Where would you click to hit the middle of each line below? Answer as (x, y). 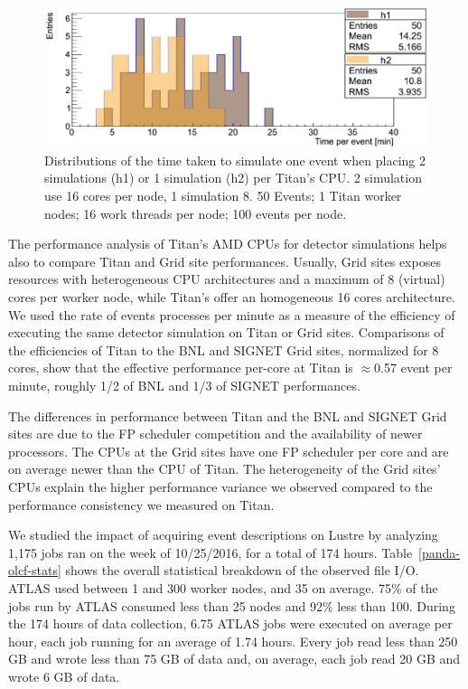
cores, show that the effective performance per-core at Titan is (181, 368)
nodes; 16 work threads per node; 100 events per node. (196, 213)
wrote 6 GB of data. (64, 676)
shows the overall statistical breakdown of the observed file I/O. (242, 570)
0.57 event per (413, 368)
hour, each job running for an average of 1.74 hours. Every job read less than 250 (233, 641)
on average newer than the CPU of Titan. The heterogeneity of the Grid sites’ (225, 469)
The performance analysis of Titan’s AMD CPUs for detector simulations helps (228, 244)
